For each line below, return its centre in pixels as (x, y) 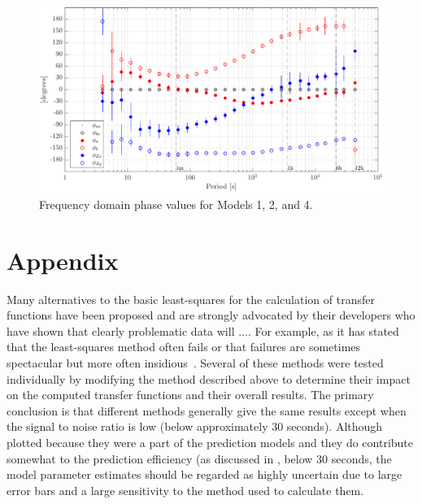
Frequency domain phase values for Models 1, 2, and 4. (176, 204)
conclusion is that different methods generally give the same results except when (207, 410)
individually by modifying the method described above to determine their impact (209, 378)
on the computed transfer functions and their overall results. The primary (190, 395)
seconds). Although (335, 426)
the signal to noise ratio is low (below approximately (137, 426)
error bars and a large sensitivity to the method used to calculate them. (185, 490)
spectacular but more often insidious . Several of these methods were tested (195, 363)
